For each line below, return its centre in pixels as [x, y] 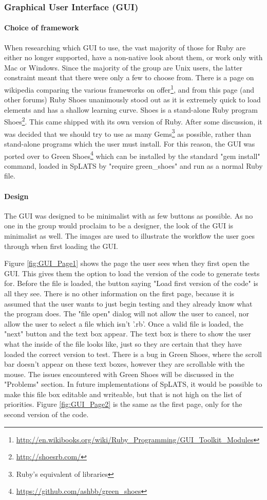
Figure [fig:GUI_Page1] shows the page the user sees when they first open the [127, 263]
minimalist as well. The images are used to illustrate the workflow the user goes [129, 235]
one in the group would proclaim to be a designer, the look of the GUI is [119, 226]
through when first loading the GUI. [61, 246]
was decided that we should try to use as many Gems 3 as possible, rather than [128, 133]
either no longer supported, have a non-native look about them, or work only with [133, 57]
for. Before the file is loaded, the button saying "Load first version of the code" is [131, 283]
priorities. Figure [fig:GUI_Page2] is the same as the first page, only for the [123, 404]
